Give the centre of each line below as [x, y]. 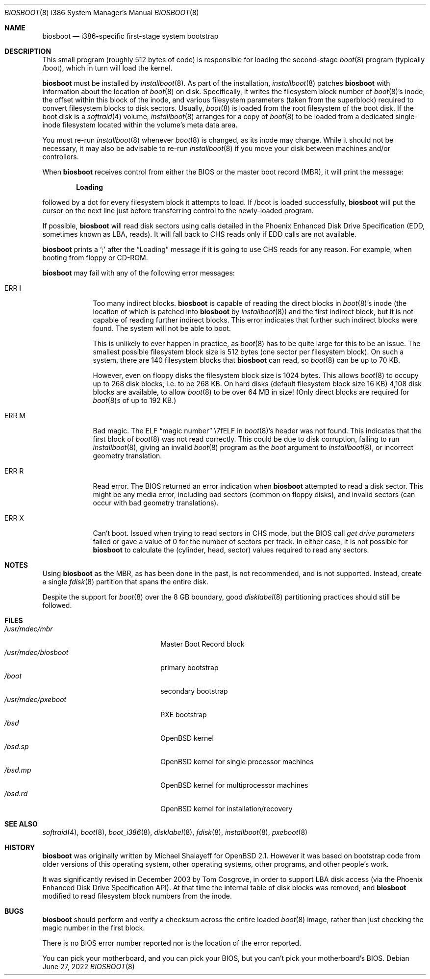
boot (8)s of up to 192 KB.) [135, 400]
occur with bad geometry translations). [156, 503]
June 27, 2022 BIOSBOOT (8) [89, 966]
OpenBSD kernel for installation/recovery [227, 809]
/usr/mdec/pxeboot [36, 699]
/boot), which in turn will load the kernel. [107, 68]
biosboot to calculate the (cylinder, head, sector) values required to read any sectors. [231, 550]
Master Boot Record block [202, 644]
